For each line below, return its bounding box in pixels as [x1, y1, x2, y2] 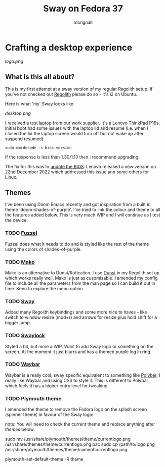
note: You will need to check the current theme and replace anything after [5, 421, 156, 427]
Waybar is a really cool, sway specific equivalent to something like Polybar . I [5, 372, 161, 378]
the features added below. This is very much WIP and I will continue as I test [5, 212, 161, 218]
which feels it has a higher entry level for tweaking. [5, 382, 109, 389]
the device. [5, 217, 28, 223]
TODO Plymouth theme [5, 395, 62, 402]
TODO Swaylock [5, 332, 45, 339]
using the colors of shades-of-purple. [5, 246, 82, 252]
